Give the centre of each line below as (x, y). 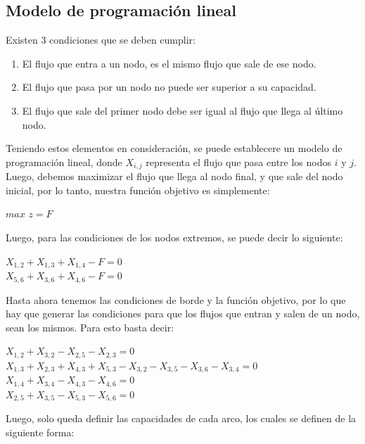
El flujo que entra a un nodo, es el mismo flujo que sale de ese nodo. (169, 63)
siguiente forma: (40, 432)
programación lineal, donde (64, 161)
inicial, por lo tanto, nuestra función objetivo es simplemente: (138, 190)
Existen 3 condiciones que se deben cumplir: (101, 40)
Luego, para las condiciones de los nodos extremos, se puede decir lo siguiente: (174, 237)
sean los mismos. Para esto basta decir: (90, 327)
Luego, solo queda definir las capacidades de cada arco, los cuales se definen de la (181, 418)
